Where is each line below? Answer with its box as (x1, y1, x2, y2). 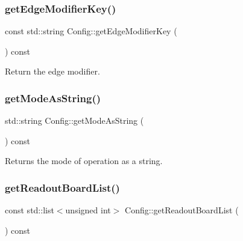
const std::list (5, 204, 54, 216)
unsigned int (65, 204, 111, 216)
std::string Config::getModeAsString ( (5, 114, 144, 127)
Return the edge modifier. (5, 65, 100, 78)
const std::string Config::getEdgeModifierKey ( (5, 25, 177, 37)
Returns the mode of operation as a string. (5, 154, 163, 167)
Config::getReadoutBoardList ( (125, 204, 239, 216)
